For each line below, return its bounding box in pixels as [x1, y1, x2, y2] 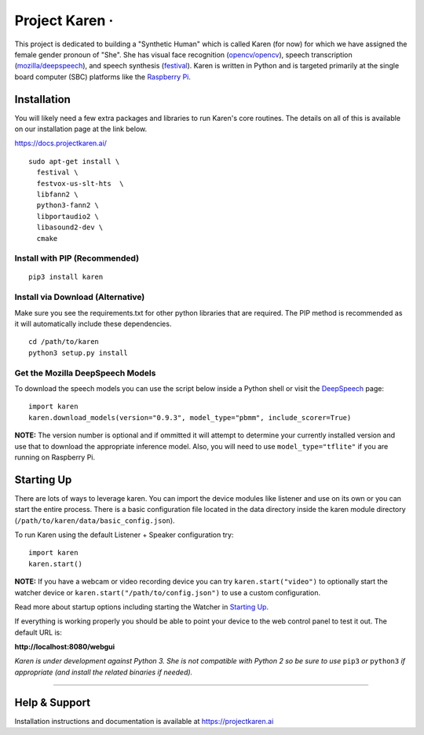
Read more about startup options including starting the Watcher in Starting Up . [14, 602, 269, 612]
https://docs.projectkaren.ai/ [14, 138, 108, 148]
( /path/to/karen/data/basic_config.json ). [14, 515, 176, 525]
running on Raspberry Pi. [14, 452, 96, 462]
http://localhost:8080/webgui [14, 642, 115, 652]
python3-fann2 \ [36, 201, 100, 210]
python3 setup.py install [28, 348, 129, 357]
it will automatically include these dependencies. [14, 319, 172, 329]
